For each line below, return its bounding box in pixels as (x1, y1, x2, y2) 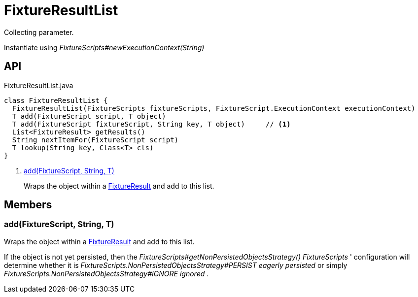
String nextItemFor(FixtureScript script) (12, 135, 179, 144)
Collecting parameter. (4, 28, 74, 36)
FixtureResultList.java (4, 81, 73, 90)
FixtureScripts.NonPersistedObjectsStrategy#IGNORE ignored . (4, 269, 209, 278)
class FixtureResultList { (4, 96, 108, 104)
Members (4, 198, 52, 211)
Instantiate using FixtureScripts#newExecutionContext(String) (4, 43, 205, 52)
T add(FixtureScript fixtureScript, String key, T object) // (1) (12, 120, 291, 128)
